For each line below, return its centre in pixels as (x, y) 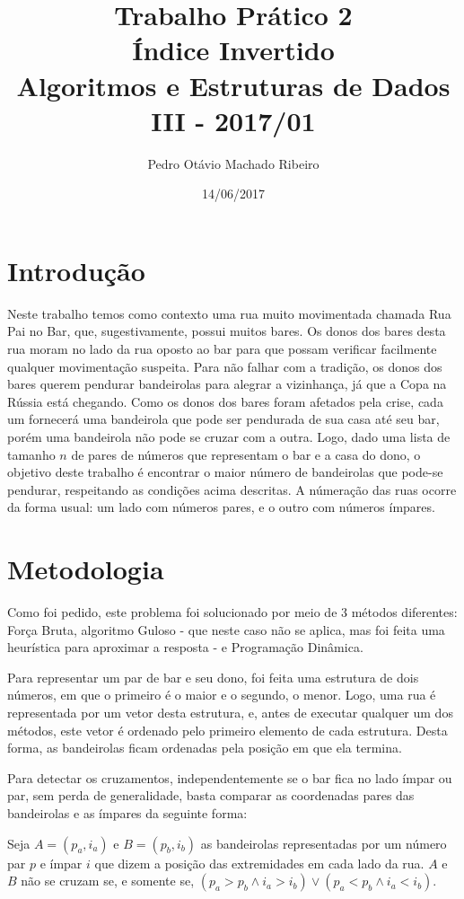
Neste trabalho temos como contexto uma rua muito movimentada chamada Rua (229, 313)
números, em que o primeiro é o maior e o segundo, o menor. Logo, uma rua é (222, 695)
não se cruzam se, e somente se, (108, 881)
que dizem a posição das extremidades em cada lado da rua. (259, 863)
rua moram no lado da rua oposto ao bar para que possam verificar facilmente (222, 348)
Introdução (76, 270)
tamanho (31, 454)
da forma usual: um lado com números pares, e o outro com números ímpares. (221, 507)
